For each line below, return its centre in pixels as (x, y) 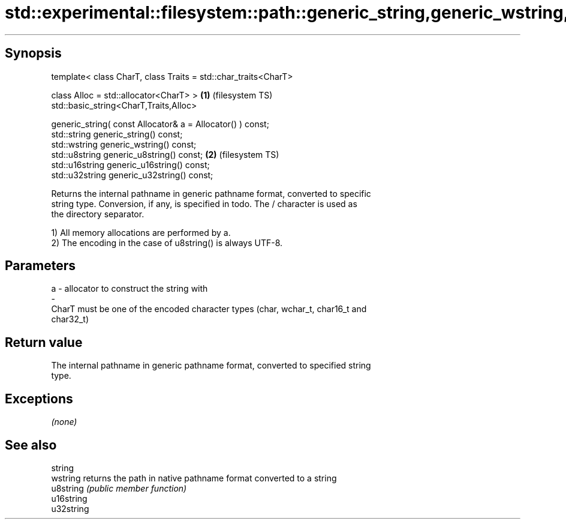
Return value (44, 342)
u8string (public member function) (119, 488)
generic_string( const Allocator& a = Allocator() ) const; (160, 124)
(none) (64, 422)
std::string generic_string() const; (117, 134)
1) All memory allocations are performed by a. (141, 232)
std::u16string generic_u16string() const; (130, 164)
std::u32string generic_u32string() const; (132, 175)
